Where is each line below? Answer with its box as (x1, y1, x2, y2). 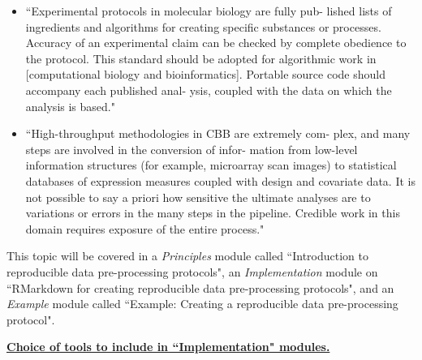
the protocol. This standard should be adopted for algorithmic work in (25, 49, 377, 66)
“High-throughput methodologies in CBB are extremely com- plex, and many (25, 125, 411, 142)
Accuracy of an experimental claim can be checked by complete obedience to (25, 34, 407, 51)
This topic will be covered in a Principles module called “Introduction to (6, 247, 368, 264)
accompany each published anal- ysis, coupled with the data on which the (25, 81, 392, 98)
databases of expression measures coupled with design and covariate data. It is (25, 172, 416, 189)
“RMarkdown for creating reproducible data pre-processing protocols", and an (6, 279, 394, 296)
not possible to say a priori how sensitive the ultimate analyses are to (25, 188, 371, 205)
